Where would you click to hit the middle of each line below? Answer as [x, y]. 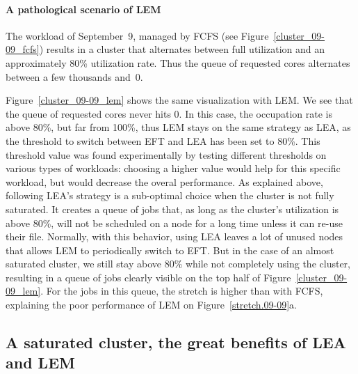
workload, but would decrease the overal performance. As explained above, [164, 181]
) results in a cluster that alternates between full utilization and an [182, 49]
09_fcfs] [23, 49]
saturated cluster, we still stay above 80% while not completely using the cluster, [178, 264]
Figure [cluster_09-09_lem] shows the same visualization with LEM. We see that [179, 100]
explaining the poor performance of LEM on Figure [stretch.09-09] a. [151, 305]
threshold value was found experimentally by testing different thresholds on [166, 154]
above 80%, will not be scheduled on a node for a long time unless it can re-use [174, 223]
